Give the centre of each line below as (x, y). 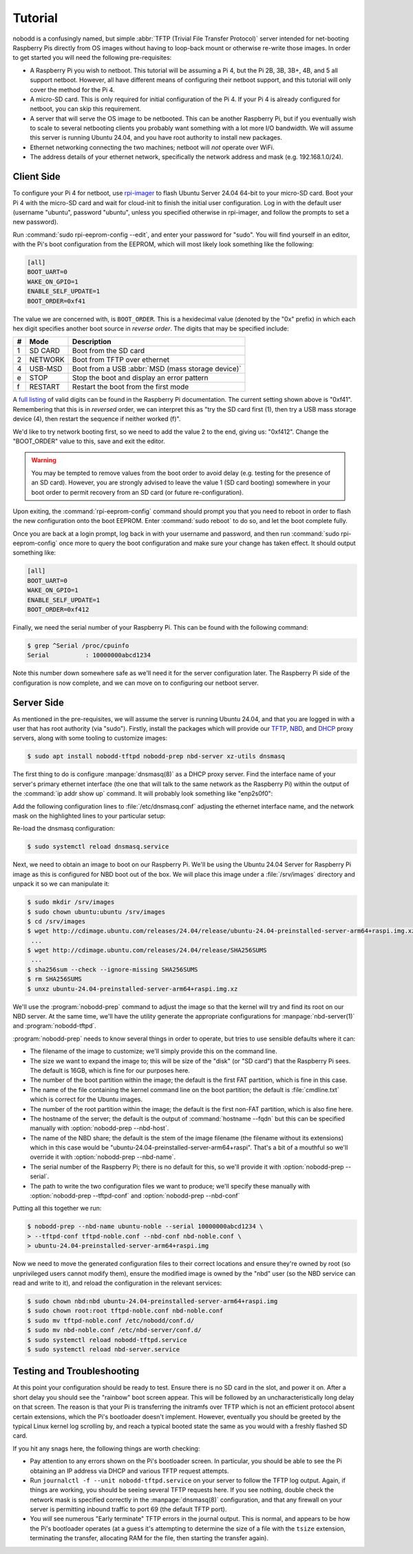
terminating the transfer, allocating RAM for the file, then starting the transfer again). (149, 1538)
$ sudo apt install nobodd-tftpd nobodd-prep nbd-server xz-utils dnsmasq (156, 756)
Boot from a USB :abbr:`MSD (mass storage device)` (157, 369)
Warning (44, 460)
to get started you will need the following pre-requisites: (92, 58)
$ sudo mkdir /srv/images (71, 902)
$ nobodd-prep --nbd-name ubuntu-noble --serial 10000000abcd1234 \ (145, 1226)
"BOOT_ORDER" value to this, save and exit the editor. (89, 441)
